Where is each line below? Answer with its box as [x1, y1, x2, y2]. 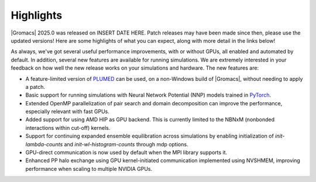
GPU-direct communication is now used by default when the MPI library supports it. [25, 149, 228, 156]
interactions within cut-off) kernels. [25, 124, 111, 131]
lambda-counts [25, 140, 63, 147]
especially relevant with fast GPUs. [25, 108, 109, 115]
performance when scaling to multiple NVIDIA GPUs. [25, 165, 153, 172]
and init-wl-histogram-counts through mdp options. [64, 140, 188, 147]
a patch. [25, 83, 46, 90]
